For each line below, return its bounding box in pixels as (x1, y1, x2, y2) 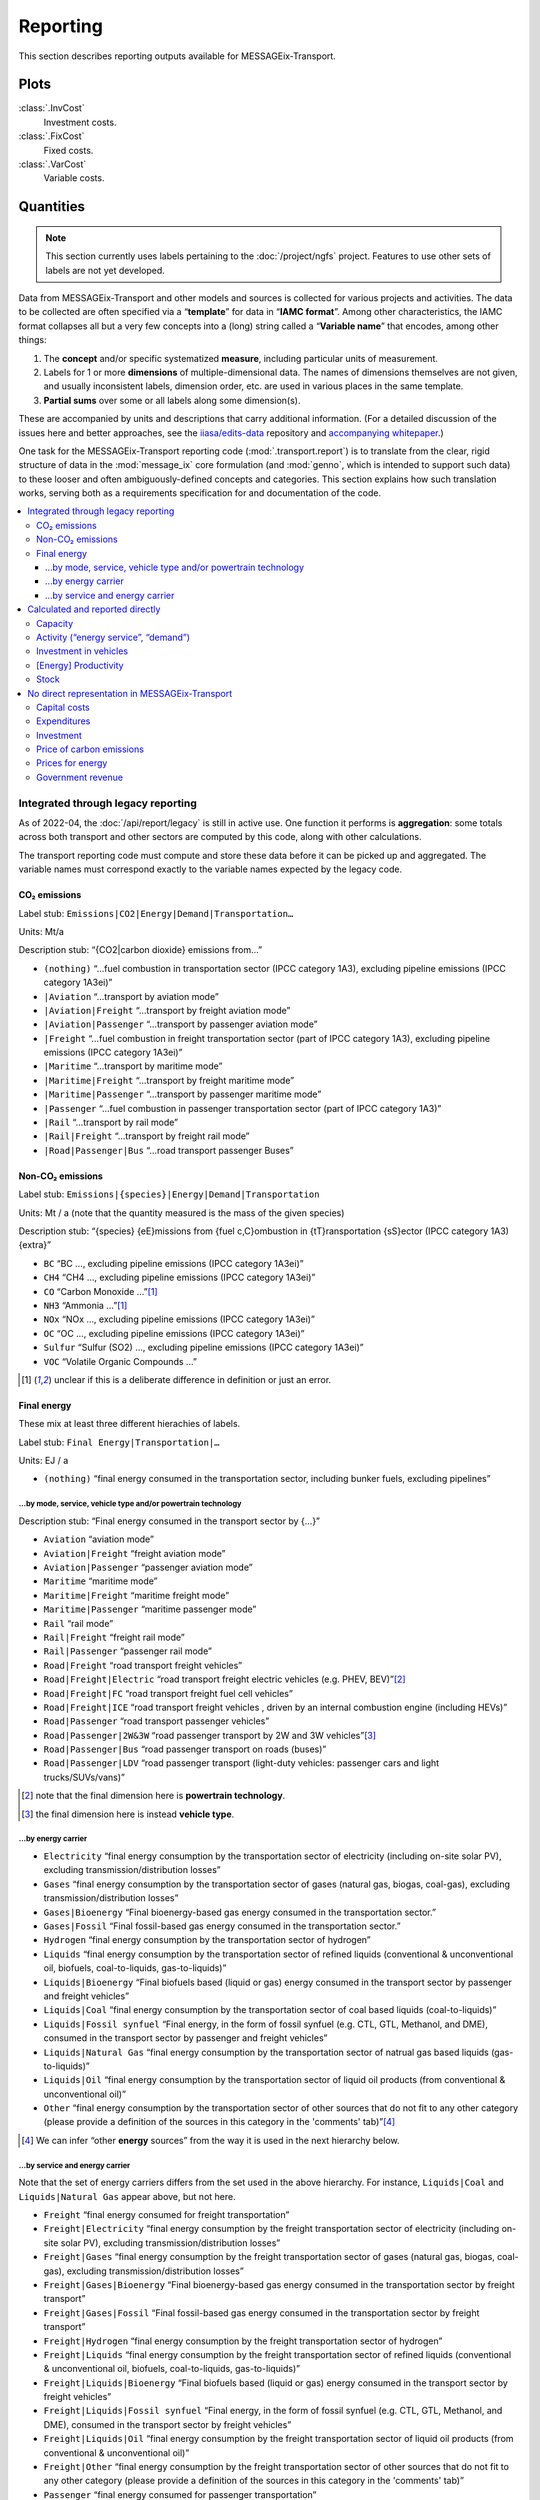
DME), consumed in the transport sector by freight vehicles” (43, 2418, 292, 2430)
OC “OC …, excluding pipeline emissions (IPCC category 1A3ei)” (43, 1327, 305, 1339)
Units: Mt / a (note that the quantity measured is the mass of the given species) (18, 1206, 345, 1219)
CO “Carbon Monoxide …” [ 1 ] (43, 1285, 159, 1297)
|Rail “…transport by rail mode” (43, 1116, 179, 1129)
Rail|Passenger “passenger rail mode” (43, 1645, 212, 1657)
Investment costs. (43, 116, 117, 128)
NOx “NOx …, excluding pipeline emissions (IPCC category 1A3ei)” (43, 1313, 315, 1325)
